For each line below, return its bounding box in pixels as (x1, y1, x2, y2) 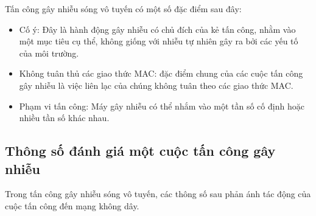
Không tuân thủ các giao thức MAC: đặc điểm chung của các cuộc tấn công (19, 67, 303, 80)
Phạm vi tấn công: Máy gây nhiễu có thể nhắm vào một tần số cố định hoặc (19, 99, 304, 112)
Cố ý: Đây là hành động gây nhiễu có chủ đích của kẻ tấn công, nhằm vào (19, 23, 296, 35)
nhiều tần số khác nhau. (19, 111, 110, 124)
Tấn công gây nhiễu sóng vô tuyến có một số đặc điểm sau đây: (5, 2, 242, 15)
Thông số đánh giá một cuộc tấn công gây (5, 141, 276, 160)
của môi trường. (19, 46, 79, 59)
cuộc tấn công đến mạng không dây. (5, 199, 139, 212)
